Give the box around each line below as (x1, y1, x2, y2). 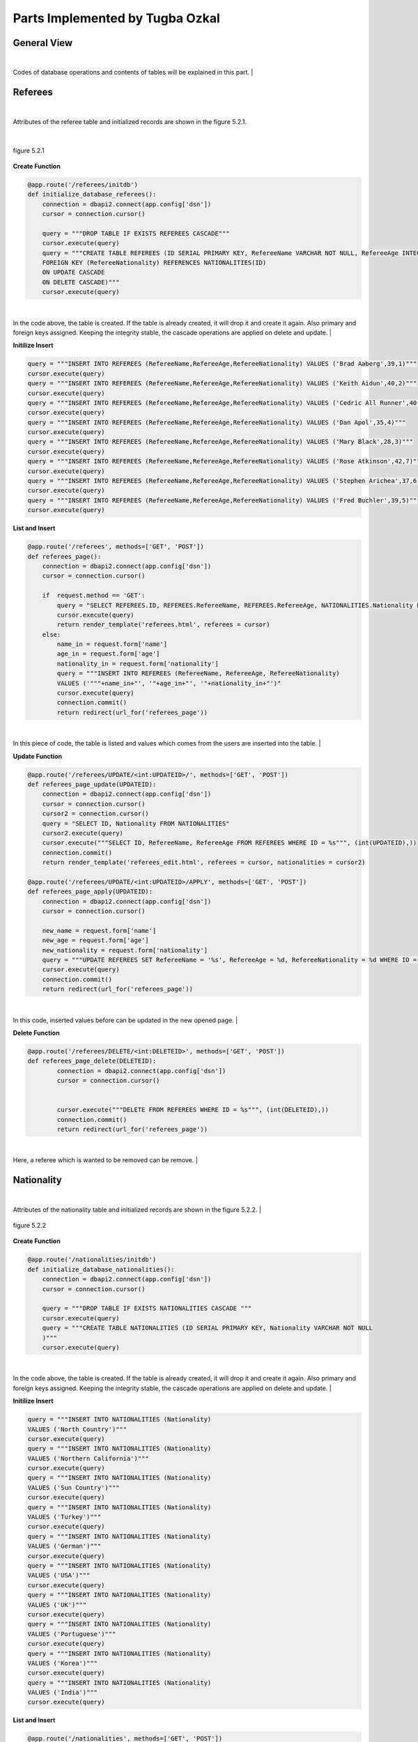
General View (13, 37, 73, 49)
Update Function (13, 752, 63, 760)
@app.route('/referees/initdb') (27, 180, 139, 188)
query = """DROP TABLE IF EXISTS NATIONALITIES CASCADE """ (42, 1304, 252, 1313)
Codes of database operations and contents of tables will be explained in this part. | (13, 68, 254, 77)
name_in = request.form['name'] (56, 640, 167, 648)
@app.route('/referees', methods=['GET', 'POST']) (27, 543, 205, 550)
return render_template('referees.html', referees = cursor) (56, 621, 270, 629)
